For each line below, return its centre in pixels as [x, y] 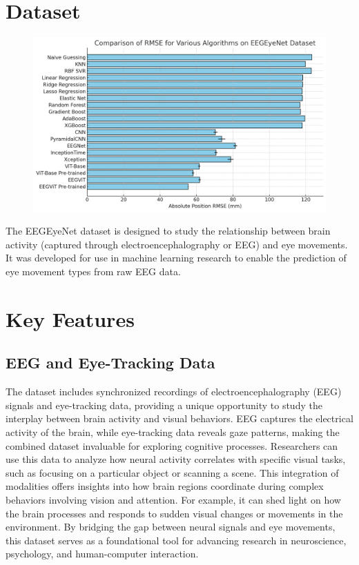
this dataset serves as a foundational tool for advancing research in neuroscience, [176, 540]
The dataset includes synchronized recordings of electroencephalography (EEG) [174, 391]
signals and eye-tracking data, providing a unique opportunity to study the [164, 405]
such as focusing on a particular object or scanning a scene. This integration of [172, 472]
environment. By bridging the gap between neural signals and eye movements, [171, 527]
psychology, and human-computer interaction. [102, 554]
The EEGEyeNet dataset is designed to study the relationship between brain [168, 231]
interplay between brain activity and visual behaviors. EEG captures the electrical [179, 418]
